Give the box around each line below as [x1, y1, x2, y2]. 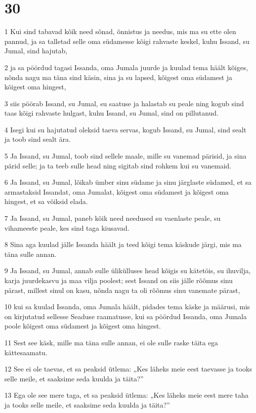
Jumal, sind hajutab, [4, 45, 68, 56]
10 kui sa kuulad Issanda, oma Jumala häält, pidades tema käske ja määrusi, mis [4, 301, 250, 312]
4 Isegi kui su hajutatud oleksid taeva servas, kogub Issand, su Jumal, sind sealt [4, 124, 247, 134]
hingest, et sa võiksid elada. [4, 196, 88, 206]
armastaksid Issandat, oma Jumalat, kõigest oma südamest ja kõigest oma [4, 186, 229, 197]
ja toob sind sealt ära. [4, 134, 71, 144]
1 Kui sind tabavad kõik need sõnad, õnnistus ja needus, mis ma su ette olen [4, 26, 236, 37]
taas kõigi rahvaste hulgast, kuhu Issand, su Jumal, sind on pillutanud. [4, 108, 218, 118]
